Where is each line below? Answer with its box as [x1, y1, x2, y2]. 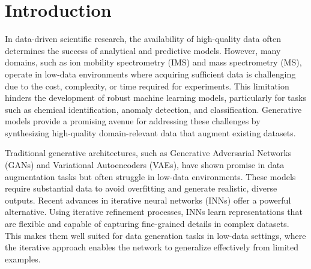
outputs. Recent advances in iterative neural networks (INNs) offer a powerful [5, 193, 291, 206]
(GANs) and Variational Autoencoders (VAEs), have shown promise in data [5, 159, 285, 171]
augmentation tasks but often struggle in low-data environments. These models [5, 170, 296, 183]
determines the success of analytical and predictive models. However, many [5, 44, 281, 56]
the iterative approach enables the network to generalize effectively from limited [5, 241, 299, 253]
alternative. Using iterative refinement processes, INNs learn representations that [5, 205, 303, 218]
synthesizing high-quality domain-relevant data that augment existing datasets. [5, 126, 296, 139]
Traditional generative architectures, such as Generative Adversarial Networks [5, 147, 292, 159]
